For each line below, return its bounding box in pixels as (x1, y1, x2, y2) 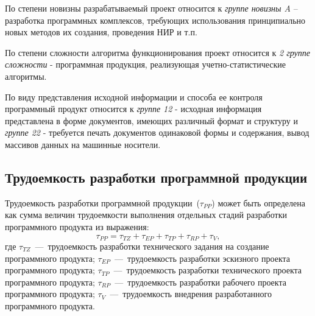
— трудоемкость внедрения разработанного (110, 287, 272, 300)
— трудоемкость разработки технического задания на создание (35, 239, 269, 252)
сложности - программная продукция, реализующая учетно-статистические (5, 58, 286, 71)
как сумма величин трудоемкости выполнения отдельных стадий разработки (5, 208, 287, 221)
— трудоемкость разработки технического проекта (113, 264, 302, 276)
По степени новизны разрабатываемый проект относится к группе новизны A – (5, 2, 298, 14)
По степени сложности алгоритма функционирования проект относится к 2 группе (5, 46, 310, 58)
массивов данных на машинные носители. (5, 138, 161, 150)
